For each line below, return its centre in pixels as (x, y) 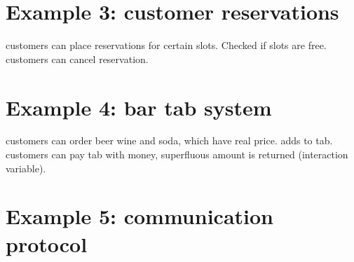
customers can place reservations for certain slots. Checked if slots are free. (166, 45)
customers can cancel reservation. (77, 58)
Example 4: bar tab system (139, 107)
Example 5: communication (139, 216)
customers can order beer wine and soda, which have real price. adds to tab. (169, 140)
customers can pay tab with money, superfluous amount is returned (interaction (177, 154)
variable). (26, 168)
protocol (47, 243)
